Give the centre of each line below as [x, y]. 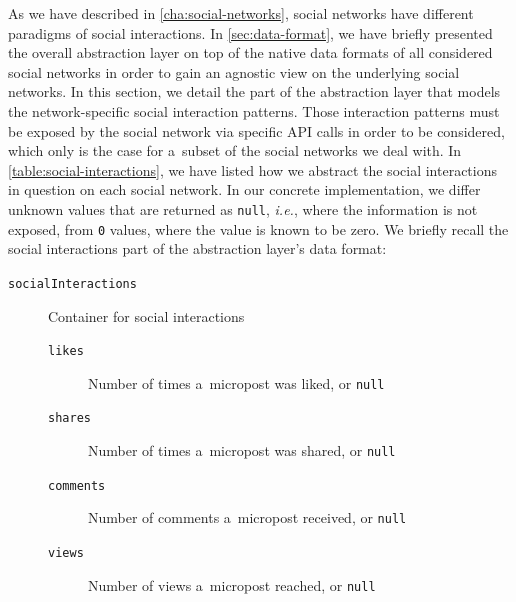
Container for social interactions [146, 315]
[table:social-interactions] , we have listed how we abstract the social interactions [252, 169]
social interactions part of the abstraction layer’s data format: [197, 248]
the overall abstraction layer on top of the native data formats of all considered [250, 52]
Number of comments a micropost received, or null [247, 517]
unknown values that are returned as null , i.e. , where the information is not [243, 208]
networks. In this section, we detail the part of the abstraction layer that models [254, 91]
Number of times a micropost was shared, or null [242, 450]
